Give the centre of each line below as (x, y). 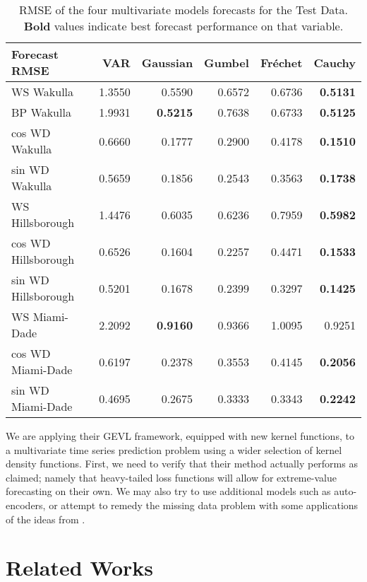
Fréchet (281, 62)
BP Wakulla (41, 112)
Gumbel (227, 62)
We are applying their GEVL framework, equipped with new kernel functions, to (180, 436)
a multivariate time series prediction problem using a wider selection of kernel (174, 449)
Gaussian (167, 62)
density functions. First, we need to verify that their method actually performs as (182, 464)
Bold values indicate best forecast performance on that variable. (183, 26)
